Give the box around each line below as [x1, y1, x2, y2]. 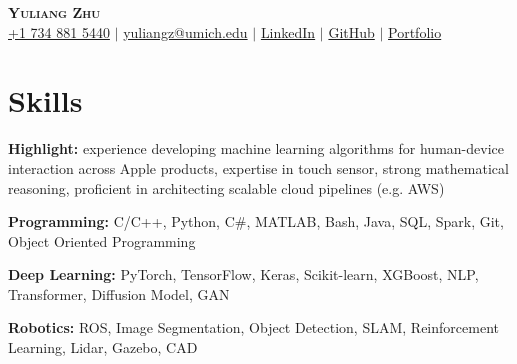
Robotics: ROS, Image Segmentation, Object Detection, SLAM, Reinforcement [8, 317, 499, 338]
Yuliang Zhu [8, 2, 101, 22]
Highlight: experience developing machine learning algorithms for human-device [8, 138, 504, 159]
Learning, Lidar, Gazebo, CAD [8, 337, 198, 358]
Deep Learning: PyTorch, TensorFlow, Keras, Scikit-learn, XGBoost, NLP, [8, 264, 479, 285]
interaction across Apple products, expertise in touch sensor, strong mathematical [8, 157, 509, 178]
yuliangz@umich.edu [123, 21, 248, 42]
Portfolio [388, 21, 442, 42]
